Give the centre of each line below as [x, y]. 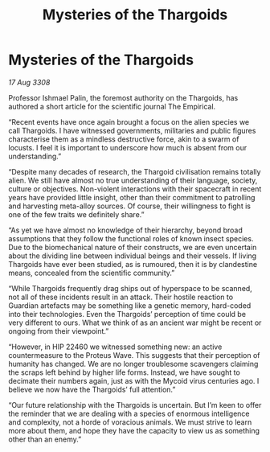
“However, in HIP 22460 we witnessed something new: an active [115, 347]
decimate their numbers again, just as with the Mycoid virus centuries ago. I [134, 380]
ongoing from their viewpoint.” [59, 331]
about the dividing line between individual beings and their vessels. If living [133, 256]
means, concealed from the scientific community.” [92, 273]
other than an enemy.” [45, 439]
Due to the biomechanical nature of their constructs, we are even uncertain [133, 247]
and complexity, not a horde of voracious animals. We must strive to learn [130, 422]
